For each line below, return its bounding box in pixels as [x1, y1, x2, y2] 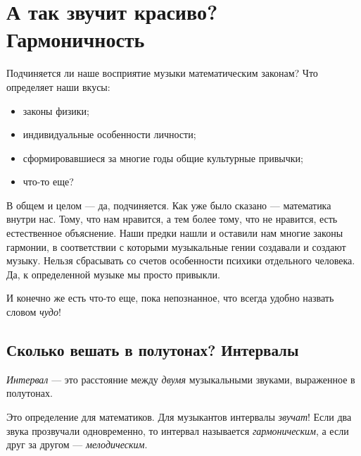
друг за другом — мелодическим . [6, 437, 148, 452]
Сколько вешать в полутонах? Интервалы [6, 339, 299, 361]
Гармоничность [6, 25, 145, 54]
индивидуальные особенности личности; [23, 127, 196, 142]
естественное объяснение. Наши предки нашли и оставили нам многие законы [6, 226, 343, 240]
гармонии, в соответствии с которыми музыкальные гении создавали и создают [6, 239, 346, 254]
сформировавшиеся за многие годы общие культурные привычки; [23, 150, 303, 165]
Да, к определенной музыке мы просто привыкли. [6, 266, 220, 281]
